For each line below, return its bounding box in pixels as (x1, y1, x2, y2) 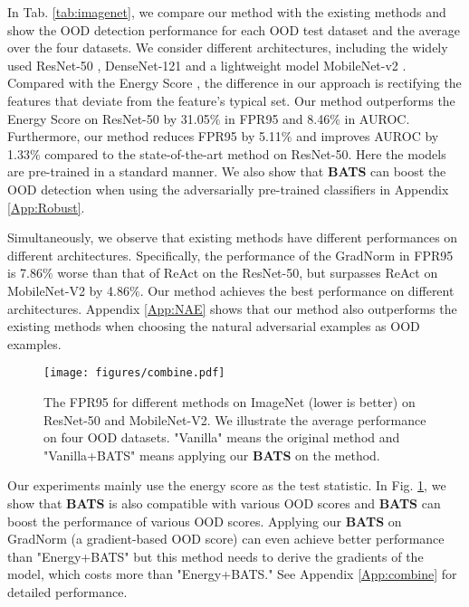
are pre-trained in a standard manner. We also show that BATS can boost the (7, 162, 446, 181)
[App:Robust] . (7, 197, 85, 216)
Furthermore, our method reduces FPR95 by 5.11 (7, 127, 282, 146)
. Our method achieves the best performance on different (139, 280, 455, 299)
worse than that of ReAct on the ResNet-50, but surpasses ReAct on (57, 263, 438, 282)
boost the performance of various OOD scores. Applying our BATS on (7, 511, 402, 530)
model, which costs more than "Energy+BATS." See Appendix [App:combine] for (7, 564, 457, 583)
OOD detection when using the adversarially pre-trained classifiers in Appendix (7, 179, 449, 198)
